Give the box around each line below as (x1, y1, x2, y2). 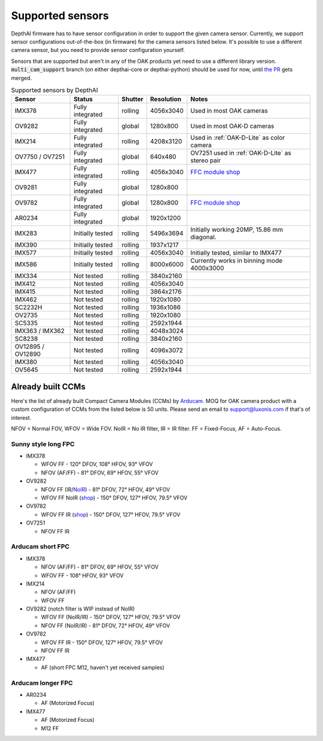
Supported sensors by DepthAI (11, 86, 98, 94)
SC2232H (14, 303, 42, 312)
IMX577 (14, 249, 37, 257)
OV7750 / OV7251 (14, 153, 65, 161)
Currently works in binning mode (190, 257, 283, 265)
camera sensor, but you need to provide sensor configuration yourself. (11, 47, 185, 54)
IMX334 (14, 272, 38, 280)
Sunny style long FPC (11, 440, 75, 448)
